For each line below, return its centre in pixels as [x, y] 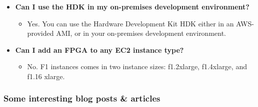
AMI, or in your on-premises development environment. [141, 33]
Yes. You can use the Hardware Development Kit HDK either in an [130, 23]
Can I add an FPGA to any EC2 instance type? [99, 50]
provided [40, 33]
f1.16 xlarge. [46, 76]
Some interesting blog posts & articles [82, 98]
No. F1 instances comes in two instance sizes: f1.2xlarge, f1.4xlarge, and [137, 66]
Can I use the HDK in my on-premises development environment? [132, 6]
